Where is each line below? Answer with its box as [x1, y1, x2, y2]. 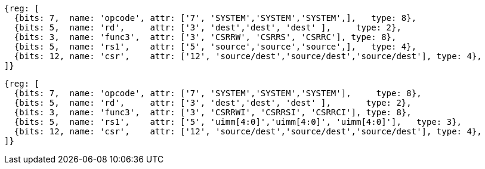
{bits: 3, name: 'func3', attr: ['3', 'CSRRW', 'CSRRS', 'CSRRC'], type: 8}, [14, 32, 397, 42]
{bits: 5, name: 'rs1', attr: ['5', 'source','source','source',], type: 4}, [14, 42, 417, 51]
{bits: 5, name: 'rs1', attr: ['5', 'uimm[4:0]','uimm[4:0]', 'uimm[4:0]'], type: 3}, [14, 117, 462, 127]
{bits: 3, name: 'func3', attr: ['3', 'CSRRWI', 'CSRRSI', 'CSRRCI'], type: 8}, [14, 107, 412, 117]
